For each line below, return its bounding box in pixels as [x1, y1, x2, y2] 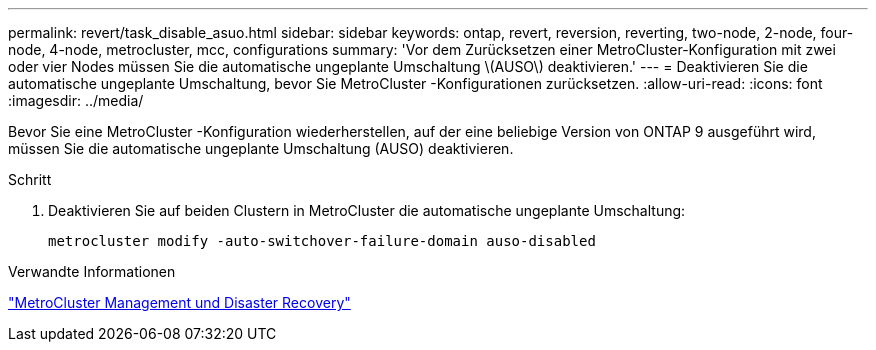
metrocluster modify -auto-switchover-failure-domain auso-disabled [48, 233, 596, 249]
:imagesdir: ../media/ [8, 92, 144, 109]
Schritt [8, 171, 52, 188]
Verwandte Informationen [8, 263, 176, 280]
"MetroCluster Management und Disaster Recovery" [8, 294, 351, 311]
